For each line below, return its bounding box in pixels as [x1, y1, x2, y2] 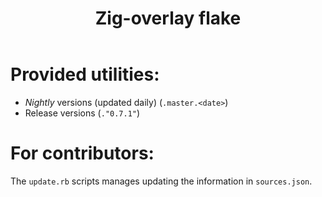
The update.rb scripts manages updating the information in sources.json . [10, 175, 313, 187]
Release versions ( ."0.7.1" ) [24, 107, 141, 119]
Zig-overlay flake [94, 7, 242, 30]
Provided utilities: [10, 63, 160, 86]
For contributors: [10, 142, 155, 165]
